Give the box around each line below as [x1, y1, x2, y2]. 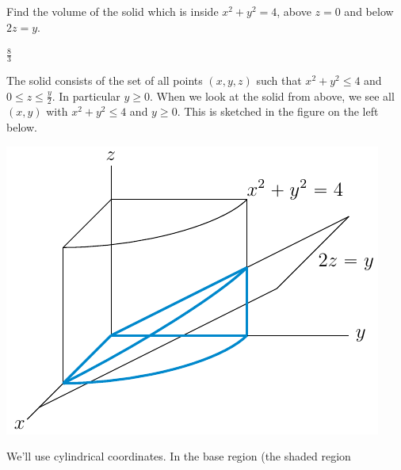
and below [344, 3, 394, 19]
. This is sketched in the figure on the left [177, 103, 379, 120]
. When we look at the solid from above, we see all [149, 87, 395, 104]
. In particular [52, 87, 120, 104]
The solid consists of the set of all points [6, 72, 203, 89]
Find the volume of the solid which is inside [6, 3, 219, 19]
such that [256, 72, 302, 89]
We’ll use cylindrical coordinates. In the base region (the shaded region [6, 448, 351, 464]
